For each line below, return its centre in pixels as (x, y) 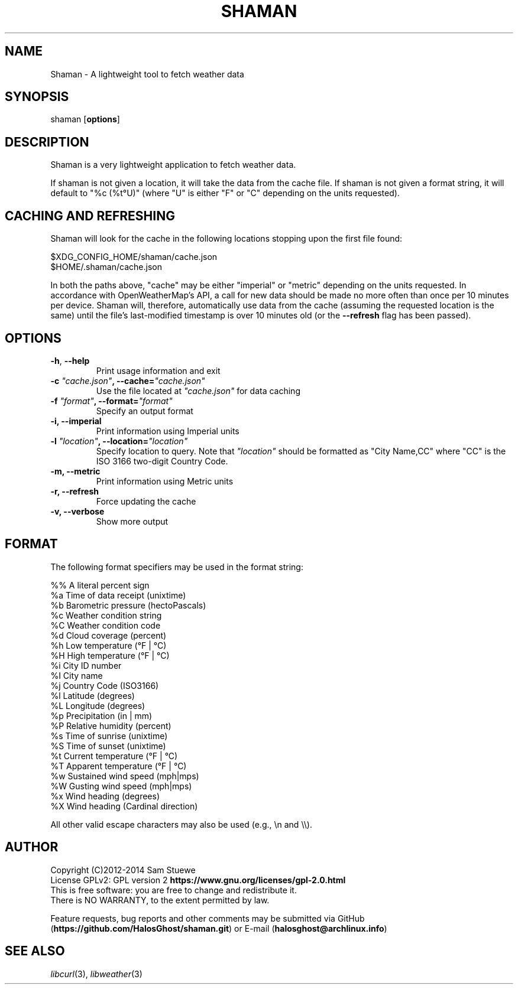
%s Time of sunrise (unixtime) (109, 736)
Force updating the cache (146, 501)
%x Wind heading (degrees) (105, 796)
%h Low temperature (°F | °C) (109, 645)
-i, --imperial (76, 421)
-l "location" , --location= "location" (119, 441)
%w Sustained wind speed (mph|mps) (125, 776)
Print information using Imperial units (168, 431)
